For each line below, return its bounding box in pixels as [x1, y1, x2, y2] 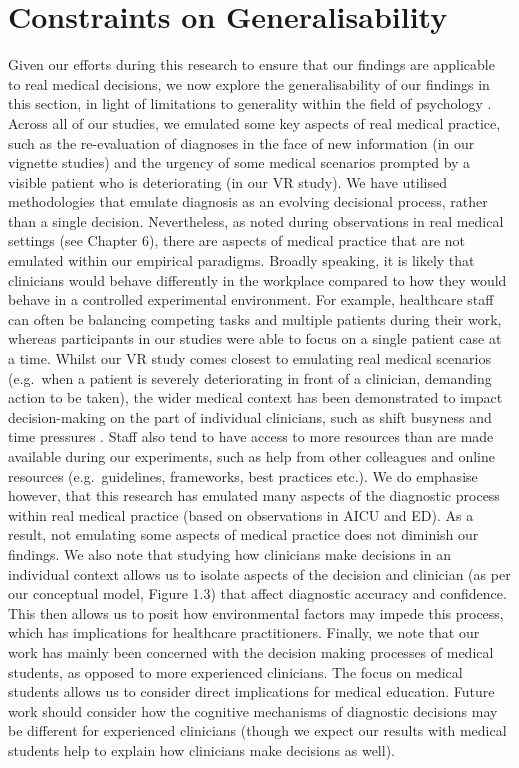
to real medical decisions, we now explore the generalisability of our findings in [8, 73, 490, 94]
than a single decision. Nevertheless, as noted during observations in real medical [8, 210, 504, 231]
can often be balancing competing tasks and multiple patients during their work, [8, 308, 502, 329]
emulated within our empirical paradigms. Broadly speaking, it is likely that [8, 250, 475, 271]
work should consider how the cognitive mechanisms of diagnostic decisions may [8, 700, 498, 721]
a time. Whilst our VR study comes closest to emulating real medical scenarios [8, 348, 491, 369]
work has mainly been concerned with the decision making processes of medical [8, 641, 494, 662]
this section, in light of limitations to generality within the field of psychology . [8, 93, 492, 114]
